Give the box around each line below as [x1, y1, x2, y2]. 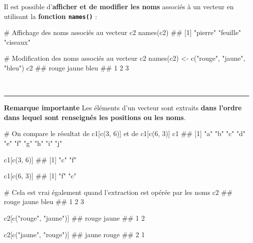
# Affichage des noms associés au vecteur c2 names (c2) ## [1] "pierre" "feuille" [4, 27, 241, 37]
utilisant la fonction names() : [4, 11, 97, 21]
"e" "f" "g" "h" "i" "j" [4, 138, 62, 148]
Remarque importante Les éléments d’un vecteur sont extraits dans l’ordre [4, 103, 242, 113]
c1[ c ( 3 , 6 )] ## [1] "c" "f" [4, 154, 76, 164]
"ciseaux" [4, 36, 31, 47]
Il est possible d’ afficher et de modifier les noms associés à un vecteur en [4, 1, 234, 11]
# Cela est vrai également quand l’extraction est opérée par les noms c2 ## [4, 187, 233, 197]
